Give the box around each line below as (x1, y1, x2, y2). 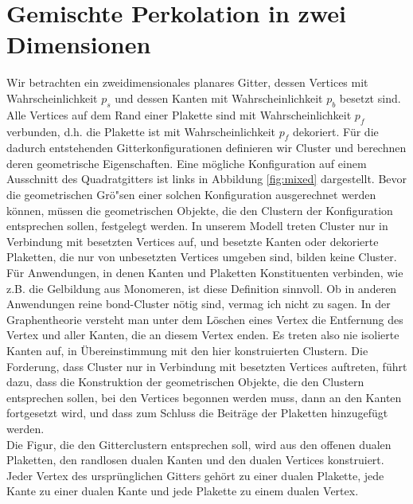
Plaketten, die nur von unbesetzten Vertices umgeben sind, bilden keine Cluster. (6, 248, 397, 265)
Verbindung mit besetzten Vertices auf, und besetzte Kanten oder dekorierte (6, 232, 379, 249)
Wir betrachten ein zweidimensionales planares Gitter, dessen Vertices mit (6, 74, 368, 91)
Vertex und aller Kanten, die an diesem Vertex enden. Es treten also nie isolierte (6, 326, 399, 343)
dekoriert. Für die (292, 123, 379, 139)
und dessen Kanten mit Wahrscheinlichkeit (115, 89, 323, 106)
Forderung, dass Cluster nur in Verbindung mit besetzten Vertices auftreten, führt (6, 357, 407, 374)
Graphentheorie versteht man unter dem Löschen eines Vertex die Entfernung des (6, 311, 403, 327)
